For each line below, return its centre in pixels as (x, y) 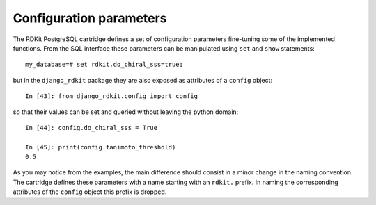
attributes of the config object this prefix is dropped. (90, 192)
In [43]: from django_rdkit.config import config (112, 96)
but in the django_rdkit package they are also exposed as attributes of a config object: (143, 80)
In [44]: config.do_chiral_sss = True (92, 128)
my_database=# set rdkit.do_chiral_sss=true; (104, 65)
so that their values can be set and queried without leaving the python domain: (126, 112)
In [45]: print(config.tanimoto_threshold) (101, 147)
